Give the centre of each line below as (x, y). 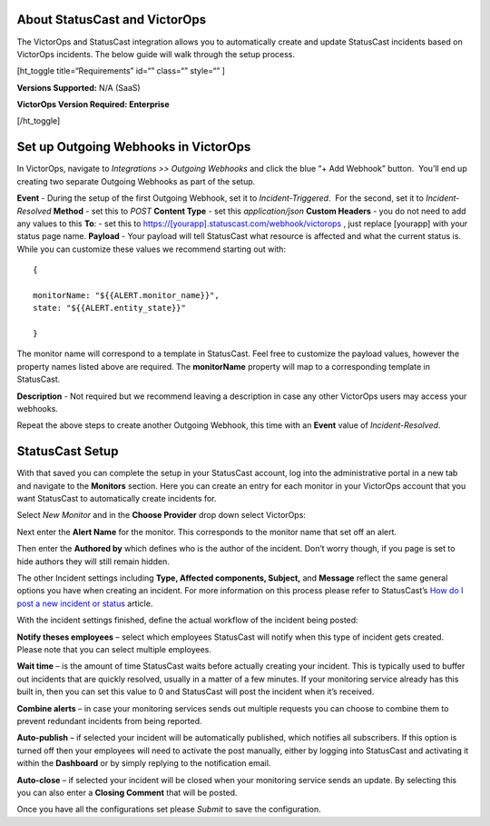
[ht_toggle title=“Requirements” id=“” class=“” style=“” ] (121, 71)
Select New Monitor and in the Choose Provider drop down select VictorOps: (161, 515)
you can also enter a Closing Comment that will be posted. (127, 792)
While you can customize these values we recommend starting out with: (151, 249)
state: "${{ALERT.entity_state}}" (109, 308)
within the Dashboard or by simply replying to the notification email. (144, 763)
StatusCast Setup (68, 451)
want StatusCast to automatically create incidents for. (117, 499)
